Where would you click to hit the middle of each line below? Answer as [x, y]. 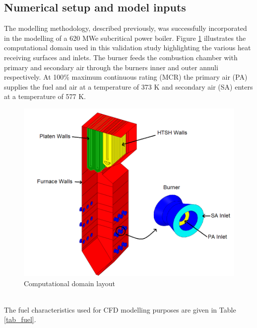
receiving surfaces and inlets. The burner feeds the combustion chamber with [121, 57]
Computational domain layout [69, 283]
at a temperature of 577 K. [45, 96]
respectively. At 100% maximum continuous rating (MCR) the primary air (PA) [126, 77]
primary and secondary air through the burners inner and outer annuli [111, 67]
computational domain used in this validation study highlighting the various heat [128, 48]
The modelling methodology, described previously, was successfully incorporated [126, 28]
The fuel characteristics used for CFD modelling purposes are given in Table [120, 309]
